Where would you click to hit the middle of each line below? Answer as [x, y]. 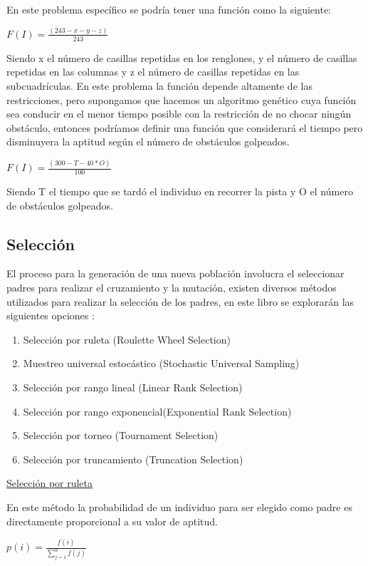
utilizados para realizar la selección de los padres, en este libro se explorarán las [180, 301]
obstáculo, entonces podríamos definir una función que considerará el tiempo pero [185, 127]
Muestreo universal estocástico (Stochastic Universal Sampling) [161, 363]
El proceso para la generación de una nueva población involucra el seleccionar [175, 273]
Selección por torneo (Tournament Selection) [121, 435]
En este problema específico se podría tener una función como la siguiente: [169, 9]
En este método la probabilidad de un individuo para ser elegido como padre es [179, 506]
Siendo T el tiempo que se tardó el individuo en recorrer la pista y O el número [180, 191]
